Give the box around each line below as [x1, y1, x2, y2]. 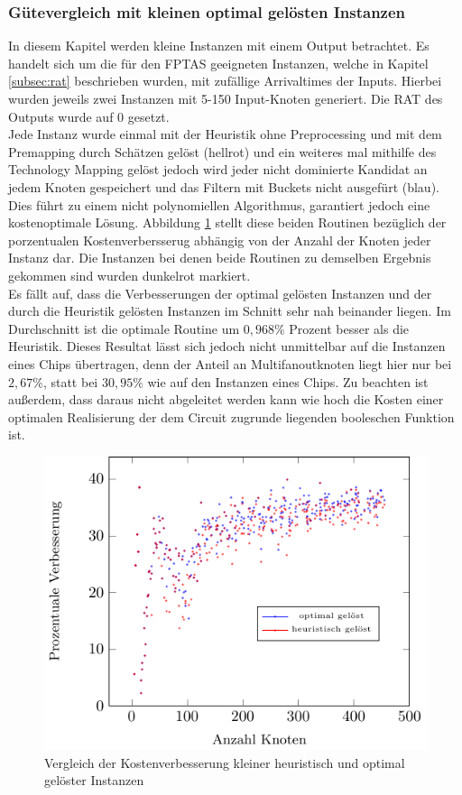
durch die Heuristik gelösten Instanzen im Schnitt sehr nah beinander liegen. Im [8, 301, 451, 320]
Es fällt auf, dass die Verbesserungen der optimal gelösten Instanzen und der [8, 283, 432, 302]
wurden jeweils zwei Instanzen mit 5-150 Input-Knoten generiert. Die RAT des [8, 89, 443, 107]
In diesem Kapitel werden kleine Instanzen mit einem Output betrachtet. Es [8, 36, 430, 55]
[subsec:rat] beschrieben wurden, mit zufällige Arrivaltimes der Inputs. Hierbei [8, 71, 442, 90]
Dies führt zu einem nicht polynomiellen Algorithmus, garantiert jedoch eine [8, 195, 430, 214]
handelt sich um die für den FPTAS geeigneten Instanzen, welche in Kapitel [8, 53, 429, 72]
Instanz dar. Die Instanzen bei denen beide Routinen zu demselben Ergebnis [8, 248, 431, 267]
